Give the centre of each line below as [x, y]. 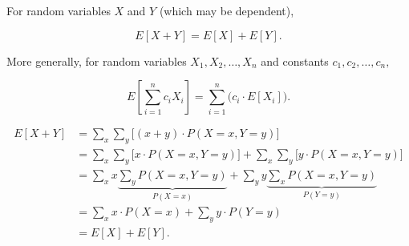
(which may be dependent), [227, 10]
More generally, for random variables [97, 60]
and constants [295, 60]
